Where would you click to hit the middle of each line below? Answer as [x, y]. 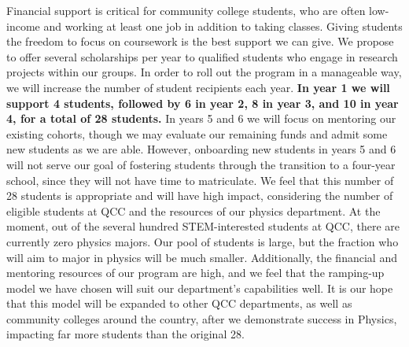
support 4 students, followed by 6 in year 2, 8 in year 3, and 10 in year [203, 103]
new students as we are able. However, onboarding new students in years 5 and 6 [201, 149]
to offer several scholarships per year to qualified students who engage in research [202, 56]
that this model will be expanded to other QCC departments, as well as [179, 303]
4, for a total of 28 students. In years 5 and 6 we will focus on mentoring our [201, 118]
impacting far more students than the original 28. [125, 334]
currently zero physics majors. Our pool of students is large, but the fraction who [203, 241]
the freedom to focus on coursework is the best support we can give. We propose [200, 41]
